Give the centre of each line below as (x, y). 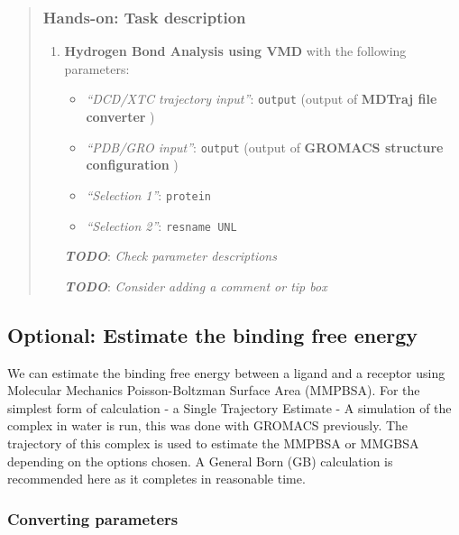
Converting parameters (93, 518)
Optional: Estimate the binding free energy (213, 334)
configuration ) (132, 165)
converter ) (120, 117)
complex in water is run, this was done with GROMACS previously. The (208, 425)
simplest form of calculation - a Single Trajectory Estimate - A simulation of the (229, 407)
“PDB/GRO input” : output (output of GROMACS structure (265, 147)
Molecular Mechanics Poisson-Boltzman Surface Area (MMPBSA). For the (214, 390)
